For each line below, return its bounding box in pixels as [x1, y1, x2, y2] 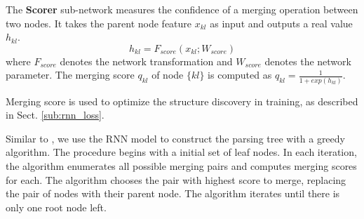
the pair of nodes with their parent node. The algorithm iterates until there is [6, 186, 340, 201]
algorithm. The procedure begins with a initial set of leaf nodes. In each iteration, [6, 145, 357, 159]
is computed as [208, 67, 272, 82]
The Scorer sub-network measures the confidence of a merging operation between [6, 2, 358, 16]
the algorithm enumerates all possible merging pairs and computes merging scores [6, 159, 357, 173]
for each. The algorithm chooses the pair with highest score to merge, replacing [6, 172, 346, 187]
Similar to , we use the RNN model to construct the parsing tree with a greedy [6, 131, 345, 145]
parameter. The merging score [6, 67, 135, 82]
